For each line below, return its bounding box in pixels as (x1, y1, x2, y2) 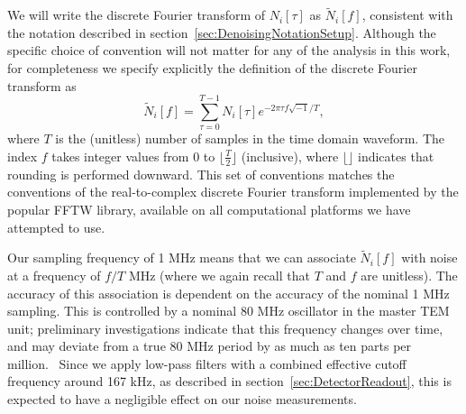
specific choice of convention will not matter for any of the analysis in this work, (7, 41, 451, 60)
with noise (401, 248, 458, 267)
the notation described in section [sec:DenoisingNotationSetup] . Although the (7, 23, 436, 41)
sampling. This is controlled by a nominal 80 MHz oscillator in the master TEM (7, 301, 450, 320)
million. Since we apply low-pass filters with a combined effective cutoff (7, 354, 407, 373)
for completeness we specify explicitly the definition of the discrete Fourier (7, 59, 417, 77)
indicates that (358, 146, 434, 165)
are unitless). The (361, 265, 458, 284)
